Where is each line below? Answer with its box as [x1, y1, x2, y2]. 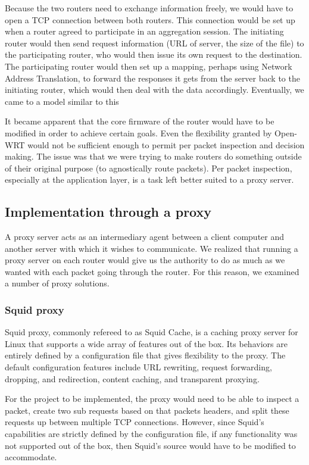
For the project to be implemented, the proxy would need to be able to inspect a [5, 392, 299, 405]
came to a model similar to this [5, 95, 119, 107]
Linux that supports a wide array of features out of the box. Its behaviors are [5, 337, 288, 349]
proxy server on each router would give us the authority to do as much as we [5, 254, 285, 266]
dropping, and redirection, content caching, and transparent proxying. [5, 372, 260, 385]
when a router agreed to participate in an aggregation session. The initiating [5, 25, 284, 38]
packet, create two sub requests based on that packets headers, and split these [5, 404, 289, 416]
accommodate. [5, 451, 57, 463]
